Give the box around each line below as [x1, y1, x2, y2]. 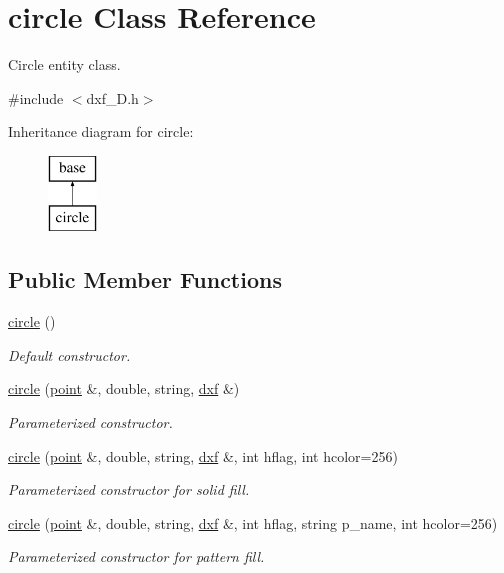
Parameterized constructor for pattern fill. [8, 546, 265, 567]
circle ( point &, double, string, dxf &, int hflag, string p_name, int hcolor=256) [8, 512, 498, 533]
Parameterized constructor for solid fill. [8, 479, 250, 500]
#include [8, 87, 64, 108]
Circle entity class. [8, 54, 121, 75]
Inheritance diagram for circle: [8, 121, 194, 142]
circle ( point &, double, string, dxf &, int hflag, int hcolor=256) [8, 445, 398, 466]
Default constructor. [8, 344, 131, 365]
